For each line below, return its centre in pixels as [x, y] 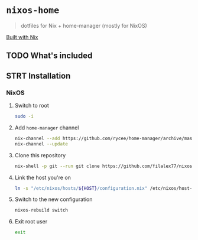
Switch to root [32, 106]
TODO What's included [49, 56]
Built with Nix [22, 37]
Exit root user [31, 222]
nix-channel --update [41, 144]
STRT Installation [38, 76]
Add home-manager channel [47, 127]
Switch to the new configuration [53, 199]
